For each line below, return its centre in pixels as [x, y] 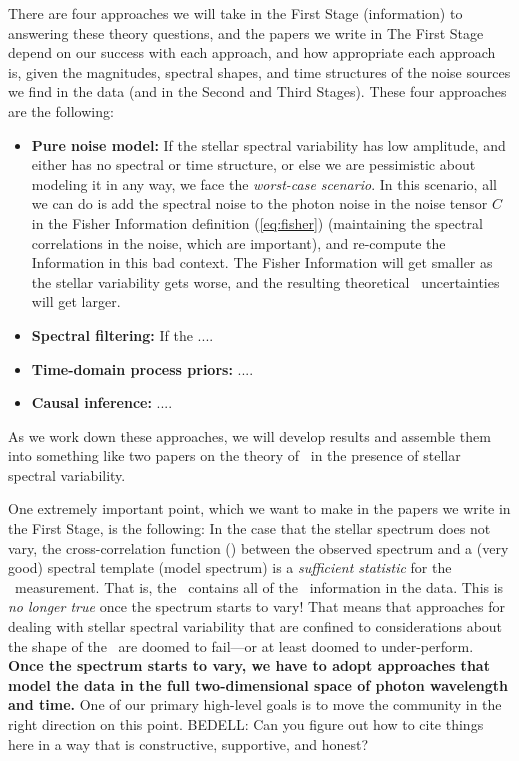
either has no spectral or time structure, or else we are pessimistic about [253, 164]
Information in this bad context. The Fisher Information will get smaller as [262, 262]
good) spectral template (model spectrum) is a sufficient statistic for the [230, 567]
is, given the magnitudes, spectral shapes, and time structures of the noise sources [259, 71]
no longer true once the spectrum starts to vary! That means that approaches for [257, 606]
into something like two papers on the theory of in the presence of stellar [234, 455]
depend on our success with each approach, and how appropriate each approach [252, 52]
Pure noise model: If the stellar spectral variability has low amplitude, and [268, 144]
